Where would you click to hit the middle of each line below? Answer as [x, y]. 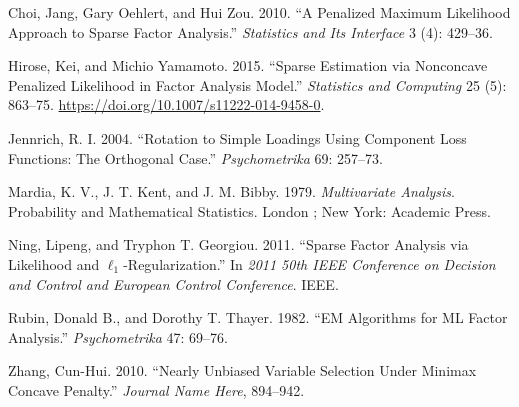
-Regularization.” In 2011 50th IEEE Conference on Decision [309, 263]
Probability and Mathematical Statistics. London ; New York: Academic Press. [249, 210]
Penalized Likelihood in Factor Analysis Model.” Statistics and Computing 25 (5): [257, 84]
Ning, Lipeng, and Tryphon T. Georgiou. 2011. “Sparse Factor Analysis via [238, 244]
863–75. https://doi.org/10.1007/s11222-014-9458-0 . [166, 104]
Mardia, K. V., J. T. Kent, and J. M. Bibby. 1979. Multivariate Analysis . [231, 191]
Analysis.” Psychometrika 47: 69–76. [118, 336]
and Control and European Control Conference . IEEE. [173, 283]
